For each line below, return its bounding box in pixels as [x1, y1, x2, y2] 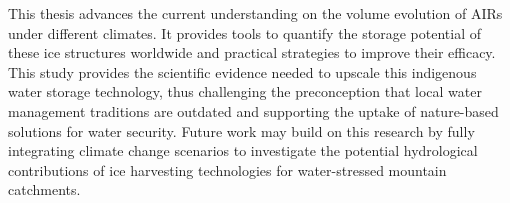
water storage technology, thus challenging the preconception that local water [8, 81, 482, 102]
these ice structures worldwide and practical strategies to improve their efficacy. [8, 42, 496, 63]
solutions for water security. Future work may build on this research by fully [8, 120, 475, 141]
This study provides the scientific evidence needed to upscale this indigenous [8, 61, 477, 82]
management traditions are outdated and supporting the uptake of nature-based [8, 100, 499, 121]
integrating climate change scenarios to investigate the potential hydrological [8, 140, 478, 161]
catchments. [8, 179, 81, 200]
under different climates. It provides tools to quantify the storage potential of [8, 22, 481, 43]
